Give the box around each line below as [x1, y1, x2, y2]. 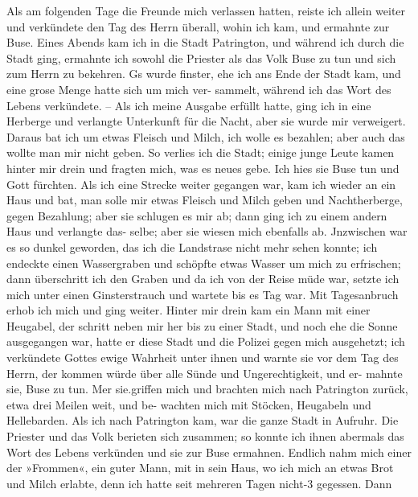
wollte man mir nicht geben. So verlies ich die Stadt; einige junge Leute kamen [6, 144, 395, 161]
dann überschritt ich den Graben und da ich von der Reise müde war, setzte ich [6, 270, 400, 287]
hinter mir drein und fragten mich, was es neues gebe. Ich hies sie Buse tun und [6, 159, 400, 176]
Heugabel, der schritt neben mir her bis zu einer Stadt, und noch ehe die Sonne [6, 317, 398, 334]
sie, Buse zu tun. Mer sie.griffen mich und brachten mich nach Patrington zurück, [6, 380, 408, 397]
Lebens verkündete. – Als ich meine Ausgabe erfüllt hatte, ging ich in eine [6, 97, 371, 113]
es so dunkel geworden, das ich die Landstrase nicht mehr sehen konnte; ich [6, 238, 378, 255]
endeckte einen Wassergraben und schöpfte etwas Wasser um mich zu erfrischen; [6, 254, 401, 271]
